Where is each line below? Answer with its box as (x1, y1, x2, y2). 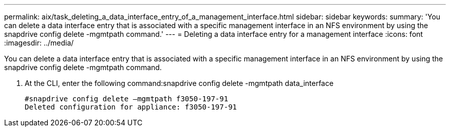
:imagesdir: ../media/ (4, 38, 74, 47)
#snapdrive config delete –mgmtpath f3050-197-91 (25, 95, 229, 103)
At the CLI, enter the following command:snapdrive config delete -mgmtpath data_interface (25, 79, 334, 88)
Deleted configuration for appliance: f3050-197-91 (25, 103, 237, 111)
